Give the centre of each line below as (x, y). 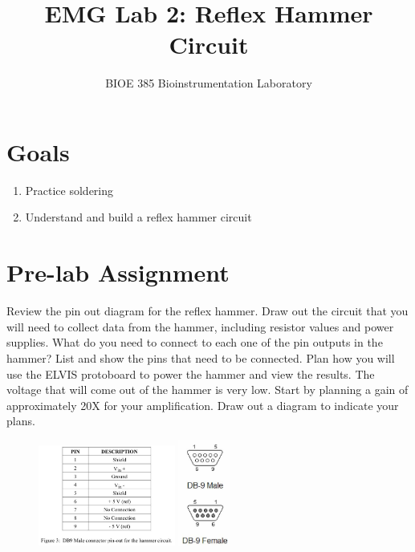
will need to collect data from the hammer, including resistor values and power (200, 326)
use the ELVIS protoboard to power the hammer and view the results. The (191, 373)
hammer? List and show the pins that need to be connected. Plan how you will (201, 357)
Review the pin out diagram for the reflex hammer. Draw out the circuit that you (207, 311)
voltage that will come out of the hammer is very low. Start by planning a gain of (207, 390)
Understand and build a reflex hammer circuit (138, 217)
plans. (21, 421)
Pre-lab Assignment (118, 272)
